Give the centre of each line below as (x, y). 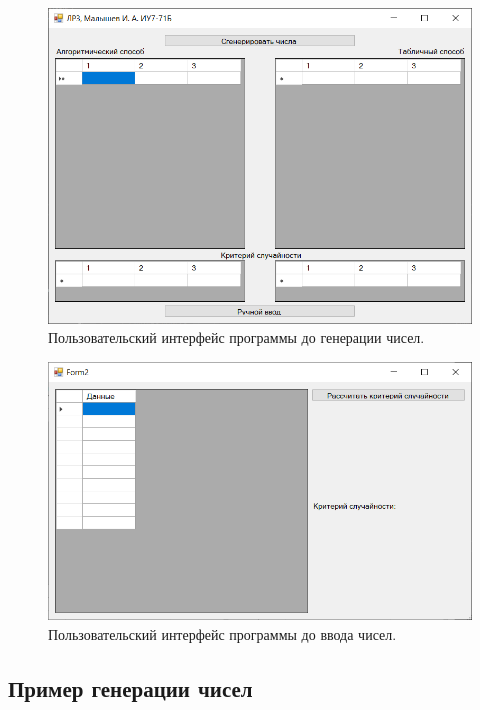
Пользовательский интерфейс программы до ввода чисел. (222, 633)
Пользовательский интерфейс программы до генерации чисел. (236, 337)
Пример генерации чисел (130, 687)
